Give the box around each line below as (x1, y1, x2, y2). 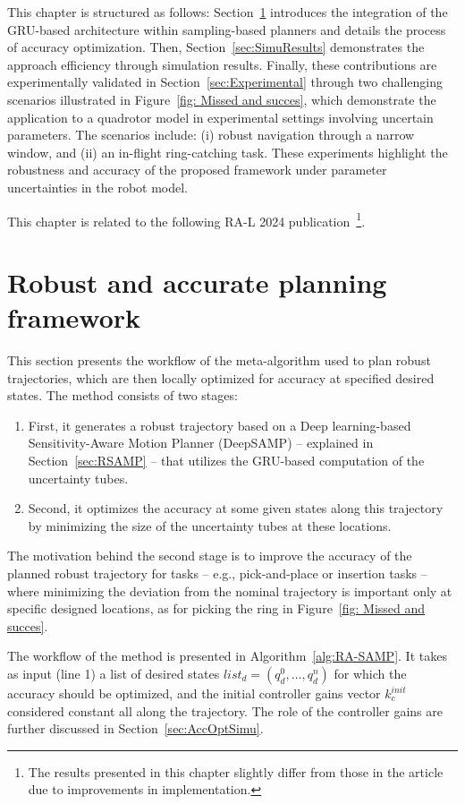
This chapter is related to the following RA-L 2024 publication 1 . (7, 209, 366, 230)
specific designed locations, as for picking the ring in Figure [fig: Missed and (7, 599, 426, 618)
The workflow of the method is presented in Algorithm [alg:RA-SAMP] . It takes (7, 646, 447, 665)
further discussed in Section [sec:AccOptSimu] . (7, 719, 264, 738)
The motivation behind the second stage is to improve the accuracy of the (7, 546, 412, 565)
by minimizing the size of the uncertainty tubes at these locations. (28, 516, 392, 535)
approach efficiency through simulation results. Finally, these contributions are (7, 55, 437, 73)
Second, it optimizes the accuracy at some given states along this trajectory (28, 499, 444, 517)
